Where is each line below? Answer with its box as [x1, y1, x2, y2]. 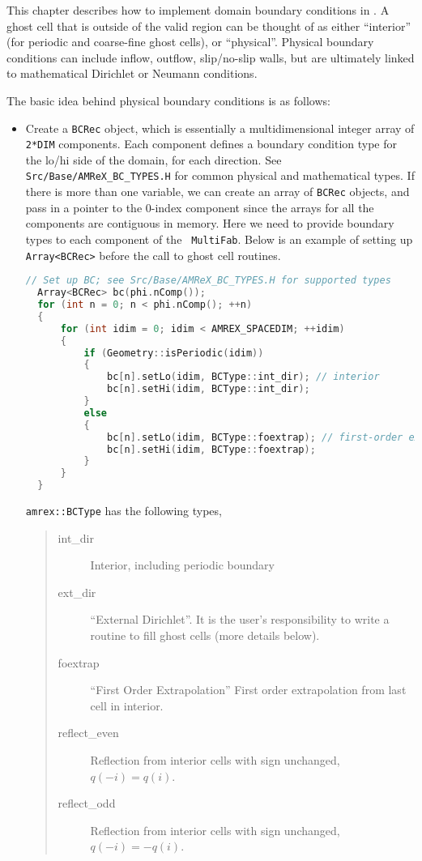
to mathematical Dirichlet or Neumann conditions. [6, 65, 258, 82]
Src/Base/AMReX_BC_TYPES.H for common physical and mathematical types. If [25, 167, 415, 184]
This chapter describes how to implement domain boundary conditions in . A [6, 2, 390, 18]
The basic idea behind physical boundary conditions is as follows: [6, 92, 330, 109]
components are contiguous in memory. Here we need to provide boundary [25, 215, 394, 232]
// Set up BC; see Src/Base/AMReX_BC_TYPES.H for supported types [25, 275, 391, 287]
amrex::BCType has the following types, [25, 502, 222, 519]
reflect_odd [58, 795, 116, 812]
